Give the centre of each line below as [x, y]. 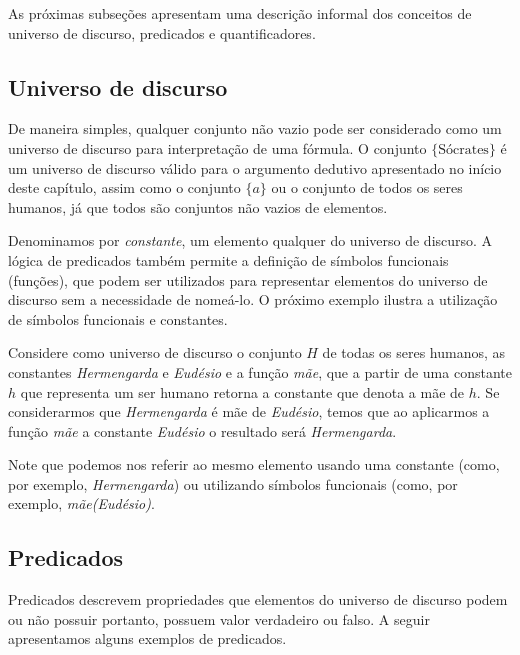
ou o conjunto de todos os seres [367, 187]
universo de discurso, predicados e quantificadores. [162, 32]
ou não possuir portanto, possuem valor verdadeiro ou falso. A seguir [219, 618]
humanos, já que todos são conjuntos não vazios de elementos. [198, 206]
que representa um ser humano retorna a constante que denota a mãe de [242, 391]
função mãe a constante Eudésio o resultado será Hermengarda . [202, 430]
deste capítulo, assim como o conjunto [124, 187]
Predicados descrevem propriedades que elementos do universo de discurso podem [258, 599]
